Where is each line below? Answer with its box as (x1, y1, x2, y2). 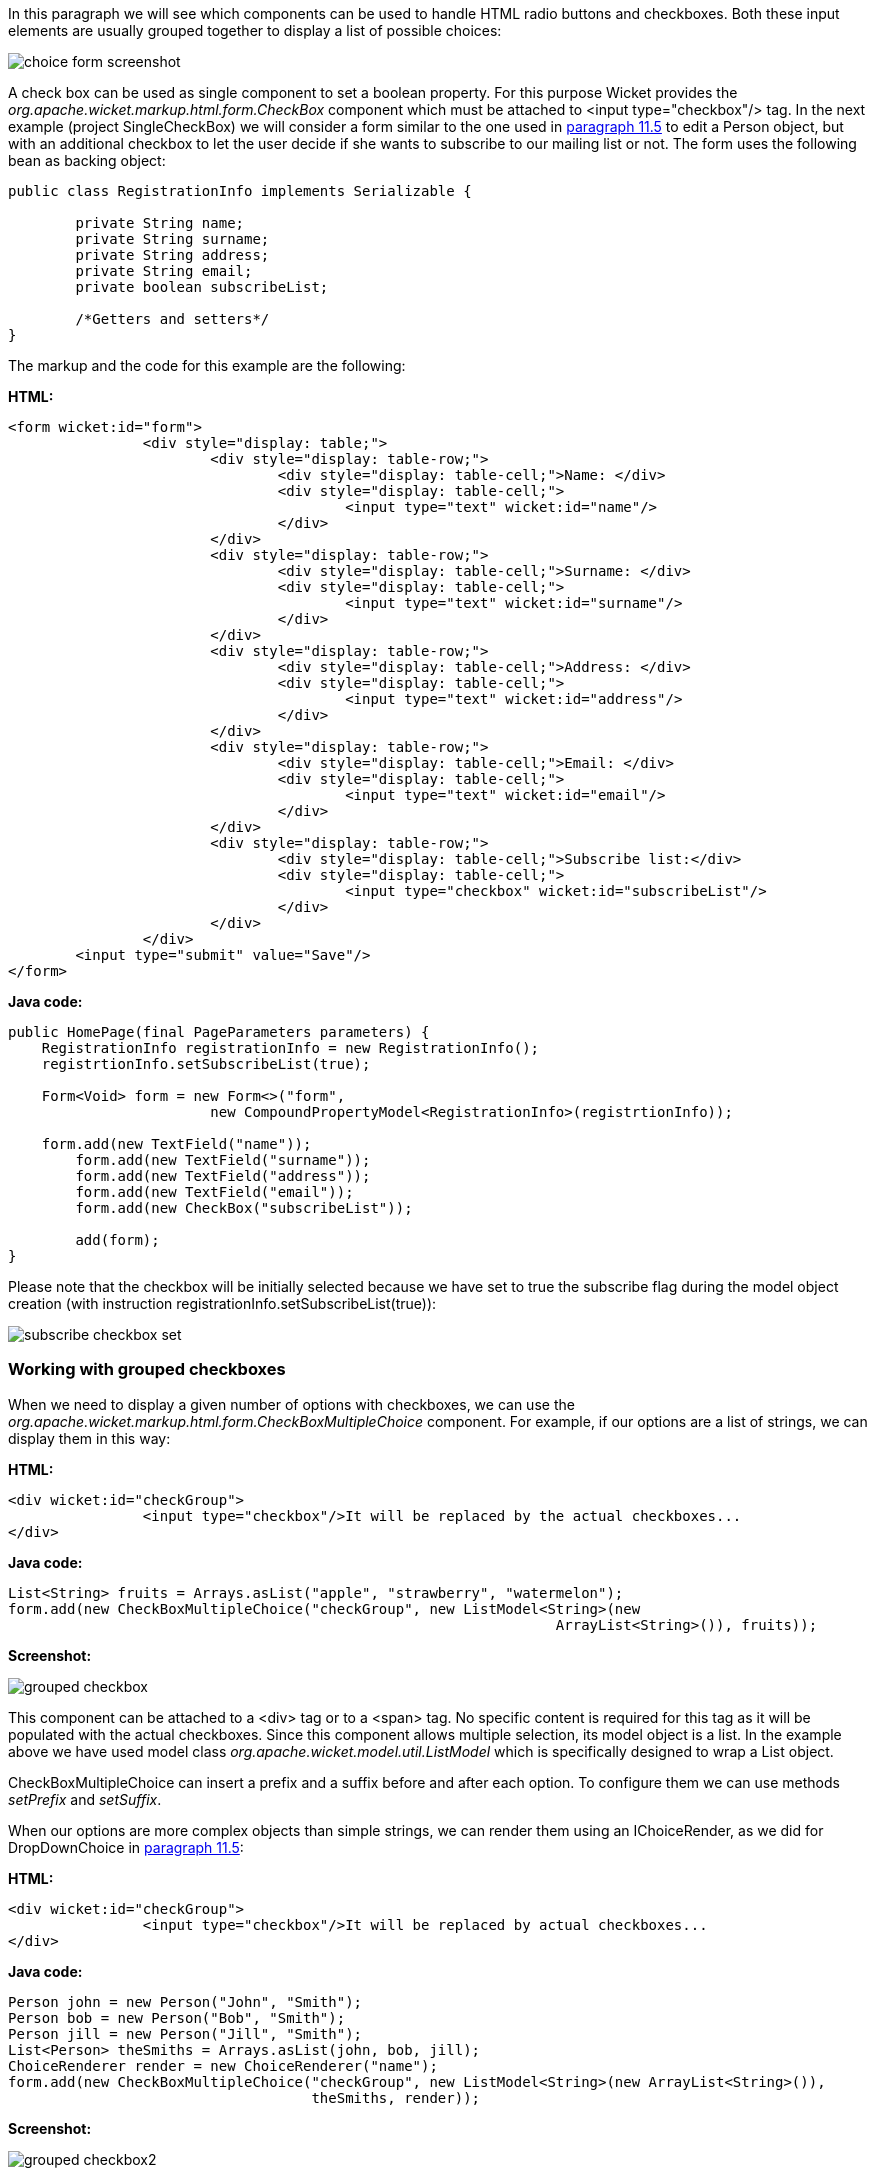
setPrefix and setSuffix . (8, 1790, 162, 1808)
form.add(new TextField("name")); (41, 1136, 312, 1152)
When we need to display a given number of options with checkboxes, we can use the (8, 1395, 575, 1413)
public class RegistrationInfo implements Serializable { (8, 183, 472, 199)
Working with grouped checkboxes (8, 1359, 286, 1380)
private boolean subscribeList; (75, 279, 329, 295)
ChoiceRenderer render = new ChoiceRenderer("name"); (8, 2057, 438, 2074)
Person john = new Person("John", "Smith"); (8, 1993, 363, 2010)
